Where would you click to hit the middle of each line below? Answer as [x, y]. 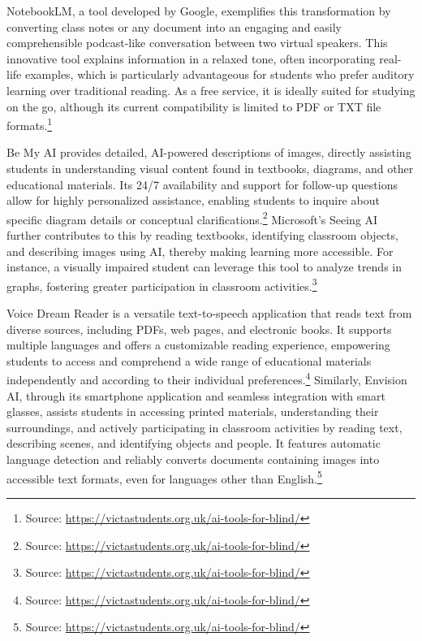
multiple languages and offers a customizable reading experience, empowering [198, 345]
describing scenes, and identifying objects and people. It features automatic [194, 443]
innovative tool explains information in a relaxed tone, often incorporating [191, 58]
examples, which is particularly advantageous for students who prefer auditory [220, 74]
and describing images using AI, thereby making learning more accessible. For [200, 251]
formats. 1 [30, 124]
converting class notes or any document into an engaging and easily [174, 26]
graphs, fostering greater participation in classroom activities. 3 [162, 284]
